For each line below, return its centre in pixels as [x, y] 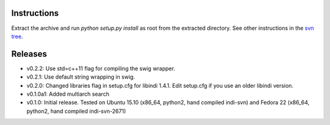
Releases [29, 54]
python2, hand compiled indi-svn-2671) [76, 111]
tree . [17, 36]
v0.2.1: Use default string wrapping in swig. [81, 77]
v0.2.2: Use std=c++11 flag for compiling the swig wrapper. [101, 68]
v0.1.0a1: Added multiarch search [68, 94]
